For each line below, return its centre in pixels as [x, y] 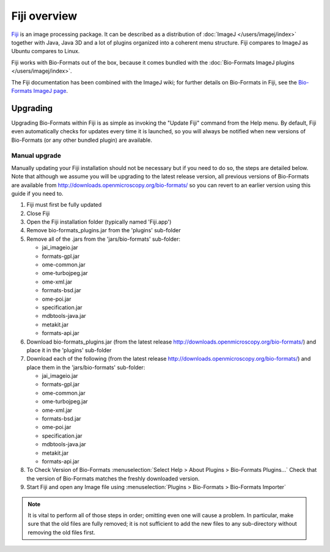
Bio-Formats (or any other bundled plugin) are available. [82, 140]
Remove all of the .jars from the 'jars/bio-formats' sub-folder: [103, 239]
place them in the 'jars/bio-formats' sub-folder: [86, 367]
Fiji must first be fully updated [64, 205]
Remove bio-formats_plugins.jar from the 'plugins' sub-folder [104, 230]
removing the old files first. [62, 532]
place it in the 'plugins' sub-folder [69, 350]
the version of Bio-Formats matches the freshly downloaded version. [113, 478]
